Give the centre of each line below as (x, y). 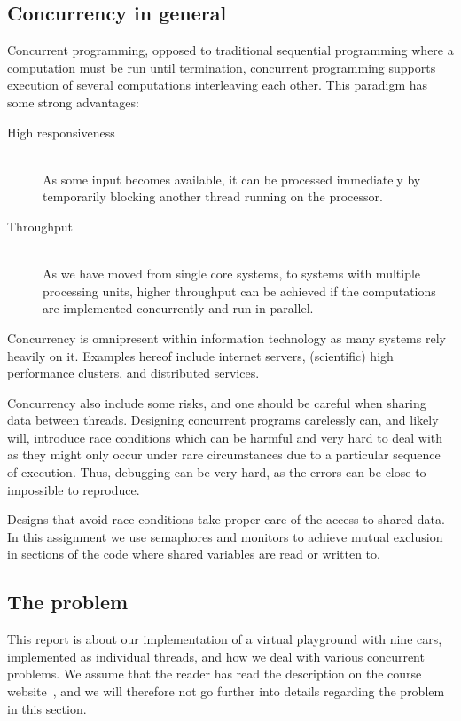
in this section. (47, 708)
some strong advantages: (73, 102)
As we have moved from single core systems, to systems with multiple (232, 274)
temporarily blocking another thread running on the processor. (213, 196)
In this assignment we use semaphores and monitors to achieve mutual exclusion (225, 536)
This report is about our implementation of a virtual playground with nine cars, (225, 639)
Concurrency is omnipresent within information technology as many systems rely (227, 337)
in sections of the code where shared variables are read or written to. (194, 554)
